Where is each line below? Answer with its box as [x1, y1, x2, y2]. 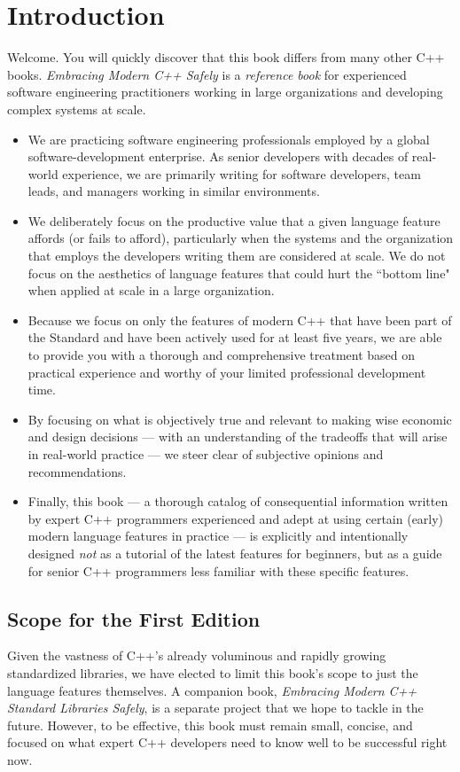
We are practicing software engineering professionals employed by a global [27, 129, 430, 148]
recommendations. [27, 462, 127, 480]
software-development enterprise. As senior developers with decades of [27, 147, 409, 166]
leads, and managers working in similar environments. [27, 182, 320, 200]
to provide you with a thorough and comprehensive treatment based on [27, 346, 416, 364]
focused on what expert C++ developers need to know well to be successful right [7, 733, 448, 752]
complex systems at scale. [7, 99, 146, 118]
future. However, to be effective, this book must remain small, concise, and [7, 715, 413, 734]
